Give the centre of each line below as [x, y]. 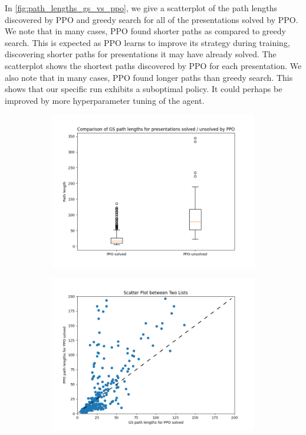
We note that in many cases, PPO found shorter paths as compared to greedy [145, 31]
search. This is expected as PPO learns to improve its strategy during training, [147, 42]
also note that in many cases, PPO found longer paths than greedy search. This [149, 77]
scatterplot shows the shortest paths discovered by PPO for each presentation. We [153, 65]
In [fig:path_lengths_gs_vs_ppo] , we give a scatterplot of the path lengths [141, 8]
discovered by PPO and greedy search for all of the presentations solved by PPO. [152, 19]
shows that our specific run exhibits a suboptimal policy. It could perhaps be [144, 89]
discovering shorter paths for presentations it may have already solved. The [141, 54]
